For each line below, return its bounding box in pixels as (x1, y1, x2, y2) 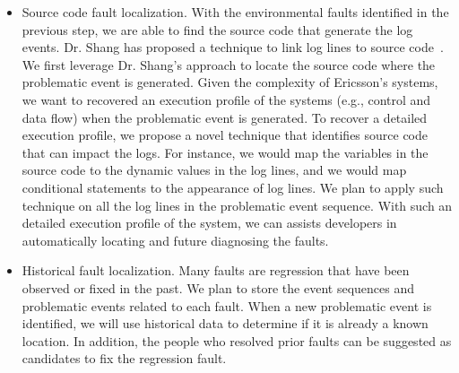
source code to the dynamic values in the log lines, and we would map (22, 160, 407, 179)
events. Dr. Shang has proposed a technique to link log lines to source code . (22, 38, 444, 56)
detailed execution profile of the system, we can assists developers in (22, 213, 397, 232)
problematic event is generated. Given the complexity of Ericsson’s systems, (22, 73, 438, 91)
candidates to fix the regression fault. (22, 349, 227, 368)
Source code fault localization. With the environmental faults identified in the (22, 3, 449, 21)
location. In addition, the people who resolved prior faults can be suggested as (22, 331, 452, 350)
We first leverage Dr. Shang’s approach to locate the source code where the (22, 55, 436, 74)
